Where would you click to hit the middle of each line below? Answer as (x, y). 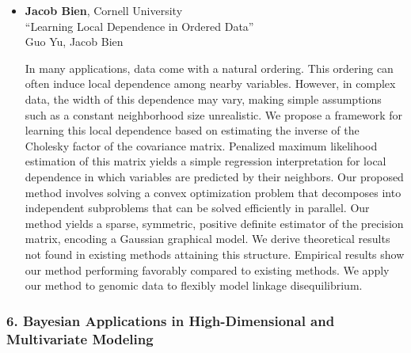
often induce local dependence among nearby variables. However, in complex (210, 84)
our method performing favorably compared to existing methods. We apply (207, 269)
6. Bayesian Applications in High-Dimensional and (171, 320)
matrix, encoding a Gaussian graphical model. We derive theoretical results (207, 239)
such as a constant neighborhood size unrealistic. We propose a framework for (214, 114)
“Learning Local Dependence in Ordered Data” (139, 26)
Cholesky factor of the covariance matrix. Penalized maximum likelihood (201, 145)
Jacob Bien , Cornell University (104, 10)
